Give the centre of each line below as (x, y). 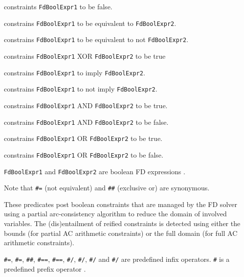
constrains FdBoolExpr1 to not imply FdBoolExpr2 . (81, 89)
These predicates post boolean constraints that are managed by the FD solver (121, 204)
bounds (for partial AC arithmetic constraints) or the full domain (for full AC (121, 233)
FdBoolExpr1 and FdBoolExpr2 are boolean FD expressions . (95, 171)
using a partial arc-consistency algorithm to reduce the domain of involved (115, 214)
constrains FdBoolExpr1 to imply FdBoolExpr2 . (75, 72)
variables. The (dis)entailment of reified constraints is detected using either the (122, 223)
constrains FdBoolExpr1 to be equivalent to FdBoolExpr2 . (90, 23)
